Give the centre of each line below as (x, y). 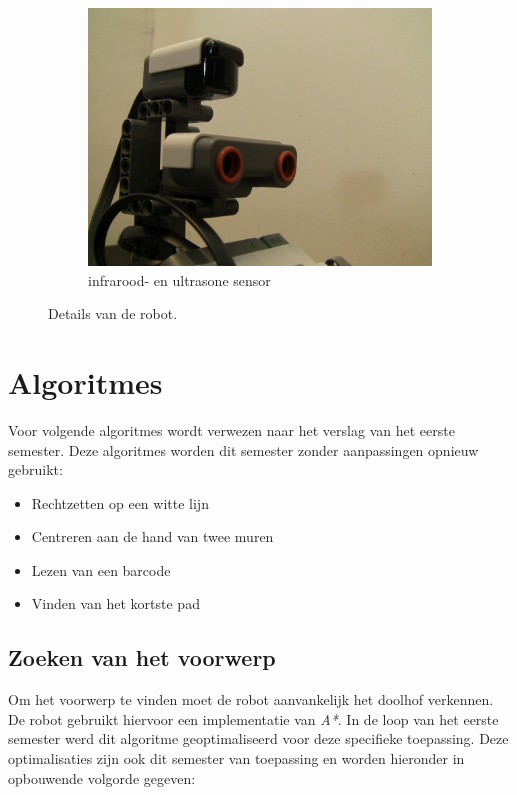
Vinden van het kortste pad (115, 603)
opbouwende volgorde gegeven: (102, 777)
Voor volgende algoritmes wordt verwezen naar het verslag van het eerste (231, 429)
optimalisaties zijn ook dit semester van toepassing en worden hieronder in (236, 758)
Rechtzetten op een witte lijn (120, 502)
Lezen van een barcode (101, 569)
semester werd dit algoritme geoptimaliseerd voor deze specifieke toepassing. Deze (258, 738)
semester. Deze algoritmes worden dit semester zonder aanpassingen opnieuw (243, 449)
